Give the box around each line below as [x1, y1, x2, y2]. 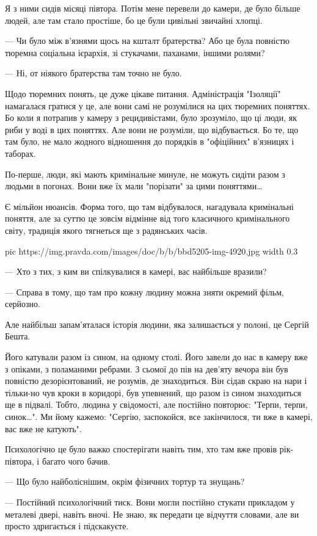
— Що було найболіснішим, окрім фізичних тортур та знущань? [5, 475, 245, 488]
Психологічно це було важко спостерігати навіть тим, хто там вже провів [5, 443, 277, 455]
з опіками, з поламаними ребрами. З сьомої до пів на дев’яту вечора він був [5, 362, 288, 375]
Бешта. [5, 330, 31, 342]
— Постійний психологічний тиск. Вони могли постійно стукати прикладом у [5, 496, 295, 508]
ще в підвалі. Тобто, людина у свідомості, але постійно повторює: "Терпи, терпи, [5, 398, 308, 411]
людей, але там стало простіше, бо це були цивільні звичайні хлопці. [5, 13, 263, 26]
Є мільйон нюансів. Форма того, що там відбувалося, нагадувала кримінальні [5, 200, 294, 212]
